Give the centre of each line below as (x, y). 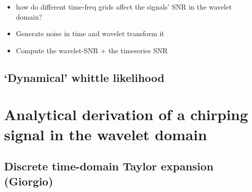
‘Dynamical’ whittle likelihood (84, 77)
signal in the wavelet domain (106, 134)
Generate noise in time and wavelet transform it (90, 33)
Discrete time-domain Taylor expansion (109, 166)
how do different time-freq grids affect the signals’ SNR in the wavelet (124, 7)
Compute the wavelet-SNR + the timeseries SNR (92, 50)
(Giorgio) (29, 181)
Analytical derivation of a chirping (126, 114)
